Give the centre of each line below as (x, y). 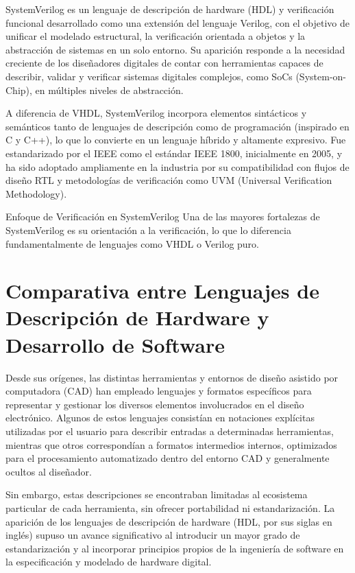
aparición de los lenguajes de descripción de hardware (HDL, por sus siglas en (169, 521)
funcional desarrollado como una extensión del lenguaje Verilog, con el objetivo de (177, 22)
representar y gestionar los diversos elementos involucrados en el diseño (155, 404)
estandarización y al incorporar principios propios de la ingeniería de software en (175, 548)
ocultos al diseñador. (49, 471)
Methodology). (36, 193)
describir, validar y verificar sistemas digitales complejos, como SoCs (149, 76)
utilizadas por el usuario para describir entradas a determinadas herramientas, (170, 431)
